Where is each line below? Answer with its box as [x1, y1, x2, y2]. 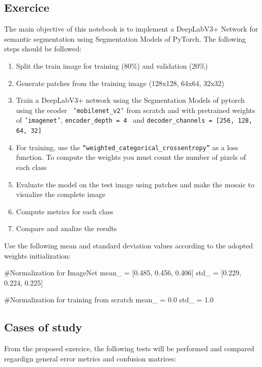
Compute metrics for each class [16, 206, 113, 216]
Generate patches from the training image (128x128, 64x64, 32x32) [16, 77, 224, 88]
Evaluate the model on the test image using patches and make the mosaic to [16, 179, 255, 189]
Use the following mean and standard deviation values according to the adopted [4, 240, 253, 250]
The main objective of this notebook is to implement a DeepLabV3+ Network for [4, 23, 258, 34]
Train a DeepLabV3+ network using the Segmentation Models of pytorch [16, 95, 245, 105]
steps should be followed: [4, 43, 81, 54]
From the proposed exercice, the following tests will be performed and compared [4, 343, 254, 354]
